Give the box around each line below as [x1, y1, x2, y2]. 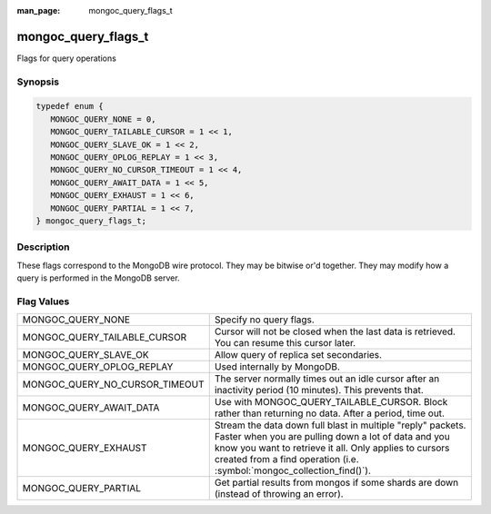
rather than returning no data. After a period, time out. [214, 407, 446, 420]
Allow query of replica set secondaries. [214, 349, 382, 361]
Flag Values [16, 295, 70, 308]
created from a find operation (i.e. [214, 453, 359, 466]
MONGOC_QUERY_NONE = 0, [50, 114, 156, 124]
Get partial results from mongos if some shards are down [214, 477, 459, 489]
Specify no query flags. [214, 313, 316, 326]
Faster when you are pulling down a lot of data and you [214, 430, 450, 443]
